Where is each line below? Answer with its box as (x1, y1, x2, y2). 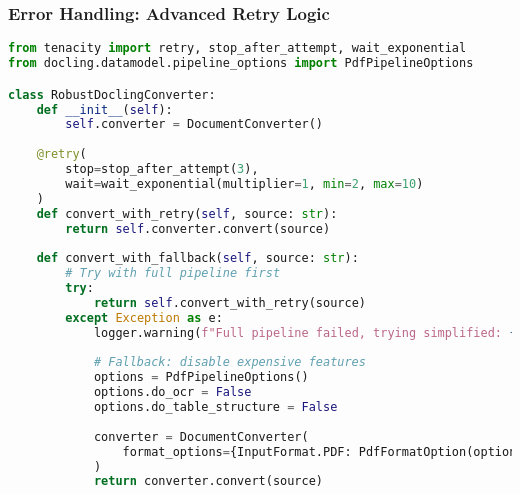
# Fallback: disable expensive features (93, 355, 366, 370)
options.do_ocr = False (93, 385, 252, 400)
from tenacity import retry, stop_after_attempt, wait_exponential (8, 41, 467, 56)
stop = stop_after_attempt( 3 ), (65, 162, 259, 176)
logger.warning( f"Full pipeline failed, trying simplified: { (93, 325, 517, 340)
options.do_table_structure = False (93, 400, 338, 414)
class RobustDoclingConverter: (8, 87, 216, 102)
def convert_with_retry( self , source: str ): (36, 206, 338, 221)
